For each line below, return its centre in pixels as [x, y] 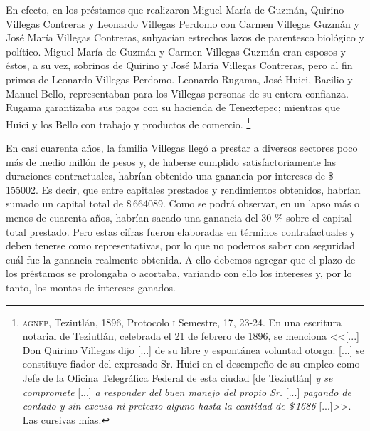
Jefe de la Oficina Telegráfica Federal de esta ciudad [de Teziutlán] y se [178, 377]
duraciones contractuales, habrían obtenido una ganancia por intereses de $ [170, 176]
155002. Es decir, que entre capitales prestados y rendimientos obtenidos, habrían [183, 189]
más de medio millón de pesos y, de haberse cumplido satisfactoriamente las [171, 161]
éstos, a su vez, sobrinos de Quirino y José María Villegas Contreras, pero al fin [179, 65]
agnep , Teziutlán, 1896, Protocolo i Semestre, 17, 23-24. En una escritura [182, 322]
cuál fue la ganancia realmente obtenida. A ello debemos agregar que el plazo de [181, 259]
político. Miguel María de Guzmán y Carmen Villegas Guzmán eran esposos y [176, 51]
